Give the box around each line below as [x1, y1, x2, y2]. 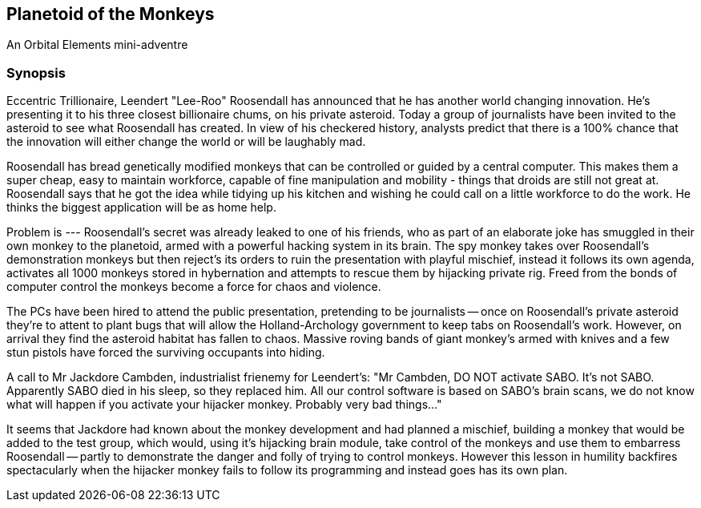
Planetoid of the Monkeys [6, 4, 215, 24]
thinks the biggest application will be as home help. [6, 200, 276, 215]
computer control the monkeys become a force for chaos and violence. [6, 280, 381, 294]
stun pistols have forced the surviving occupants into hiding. [6, 345, 325, 360]
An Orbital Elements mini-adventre [6, 38, 188, 52]
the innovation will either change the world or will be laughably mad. [6, 135, 366, 149]
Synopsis [6, 64, 66, 81]
